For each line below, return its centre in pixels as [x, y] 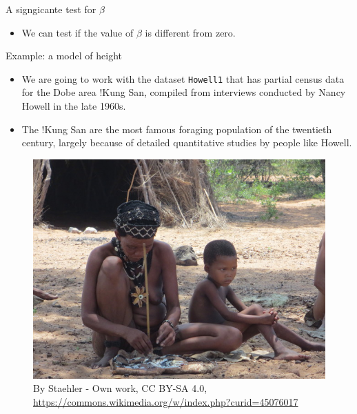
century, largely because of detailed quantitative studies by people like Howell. [187, 142]
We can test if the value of [78, 32]
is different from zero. [190, 32]
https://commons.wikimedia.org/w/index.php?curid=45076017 [166, 402]
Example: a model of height [64, 56]
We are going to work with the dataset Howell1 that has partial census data [183, 78]
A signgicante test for [51, 9]
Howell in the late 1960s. [74, 106]
